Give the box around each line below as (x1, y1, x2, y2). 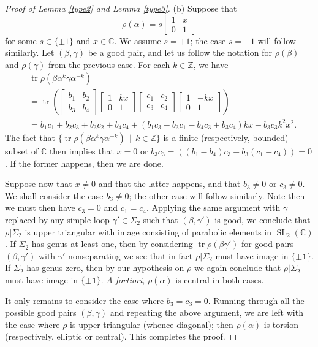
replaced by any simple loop (5, 213, 110, 226)
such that (143, 213, 178, 226)
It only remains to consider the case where (5, 294, 164, 307)
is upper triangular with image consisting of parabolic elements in (25, 225, 272, 238)
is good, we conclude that (214, 213, 311, 226)
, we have (193, 58, 229, 71)
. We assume (114, 34, 161, 47)
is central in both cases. (175, 273, 264, 286)
